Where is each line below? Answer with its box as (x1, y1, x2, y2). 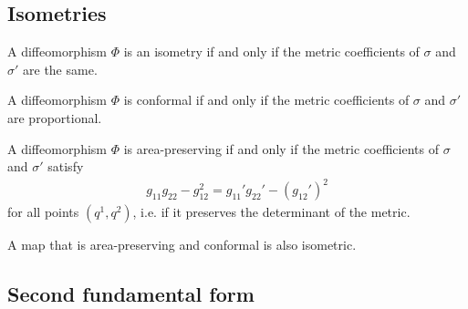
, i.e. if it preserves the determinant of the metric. (132, 202, 411, 221)
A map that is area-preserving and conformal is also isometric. (7, 235, 357, 254)
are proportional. (7, 108, 102, 127)
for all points (7, 202, 79, 221)
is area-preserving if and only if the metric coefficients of (123, 139, 439, 158)
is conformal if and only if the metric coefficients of (123, 90, 410, 109)
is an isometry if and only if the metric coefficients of (123, 42, 420, 61)
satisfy (47, 157, 84, 176)
